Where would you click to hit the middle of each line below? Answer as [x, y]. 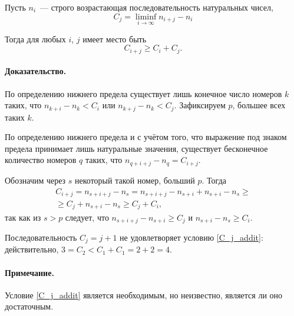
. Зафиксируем [200, 105]
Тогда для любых [35, 39]
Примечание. [29, 272]
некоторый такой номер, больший [135, 180]
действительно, [32, 249]
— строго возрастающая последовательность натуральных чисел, [157, 7]
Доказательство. [36, 71]
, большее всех [259, 105]
